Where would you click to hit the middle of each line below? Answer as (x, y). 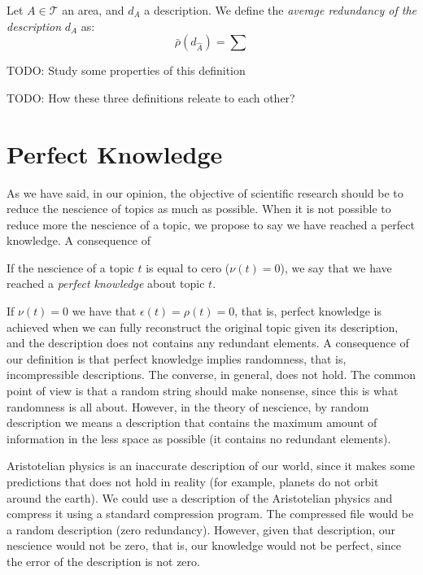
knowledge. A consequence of (79, 240)
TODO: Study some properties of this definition (126, 70)
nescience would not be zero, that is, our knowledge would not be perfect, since (204, 545)
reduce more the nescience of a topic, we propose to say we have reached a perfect (211, 224)
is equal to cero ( (188, 267)
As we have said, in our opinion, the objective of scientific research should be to (205, 192)
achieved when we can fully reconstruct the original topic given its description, (203, 327)
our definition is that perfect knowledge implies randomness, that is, (177, 358)
